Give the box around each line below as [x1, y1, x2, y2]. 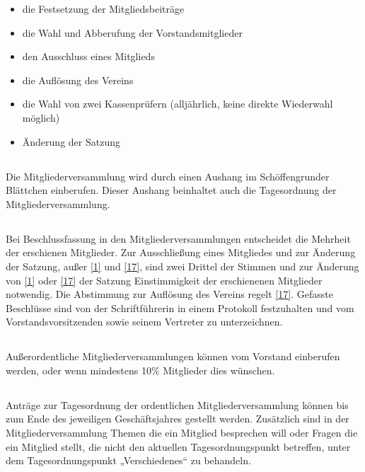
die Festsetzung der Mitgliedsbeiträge [22, 1, 185, 16]
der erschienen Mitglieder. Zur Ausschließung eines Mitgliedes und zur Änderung [6, 245, 356, 260]
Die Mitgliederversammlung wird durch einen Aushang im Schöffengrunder [6, 168, 330, 183]
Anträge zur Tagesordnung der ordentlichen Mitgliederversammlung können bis [6, 397, 349, 412]
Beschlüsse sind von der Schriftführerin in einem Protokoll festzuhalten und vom [6, 300, 354, 315]
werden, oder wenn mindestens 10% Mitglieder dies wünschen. [6, 362, 275, 377]
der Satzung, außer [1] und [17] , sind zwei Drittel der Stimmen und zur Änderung [6, 258, 359, 273]
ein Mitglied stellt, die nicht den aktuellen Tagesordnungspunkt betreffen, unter [6, 439, 351, 454]
